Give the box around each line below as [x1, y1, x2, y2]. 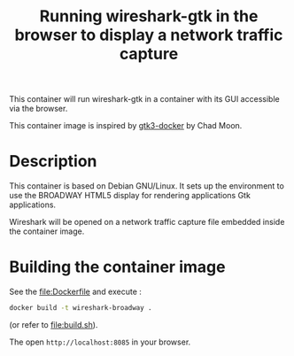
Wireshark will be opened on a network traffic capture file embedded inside [9, 217, 285, 228]
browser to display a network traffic [14, 25, 283, 45]
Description [9, 151, 97, 172]
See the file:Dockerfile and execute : [9, 286, 142, 298]
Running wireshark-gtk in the [39, 6, 259, 27]
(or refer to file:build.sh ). [9, 319, 98, 329]
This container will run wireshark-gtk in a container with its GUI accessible [9, 94, 281, 104]
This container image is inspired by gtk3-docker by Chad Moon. [9, 120, 243, 131]
